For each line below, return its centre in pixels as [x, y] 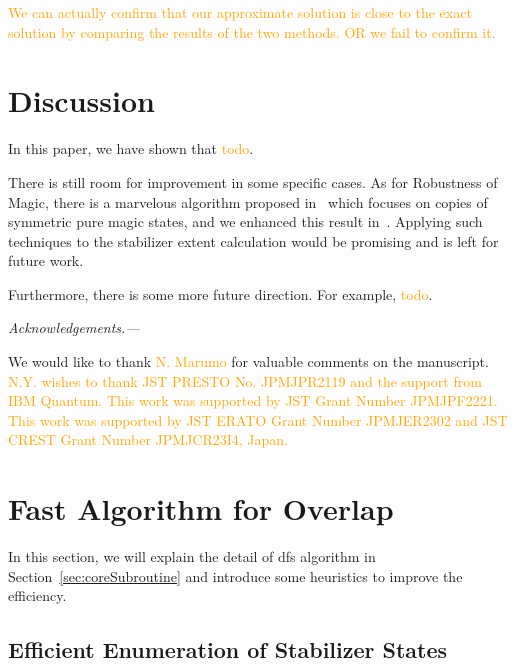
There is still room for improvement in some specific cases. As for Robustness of [253, 181]
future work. [46, 260]
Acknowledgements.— [74, 327]
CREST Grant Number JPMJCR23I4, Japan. [148, 439]
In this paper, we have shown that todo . [131, 148]
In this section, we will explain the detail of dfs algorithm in [192, 556]
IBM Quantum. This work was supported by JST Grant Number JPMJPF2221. [253, 400]
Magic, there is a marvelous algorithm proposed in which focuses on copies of [248, 201]
